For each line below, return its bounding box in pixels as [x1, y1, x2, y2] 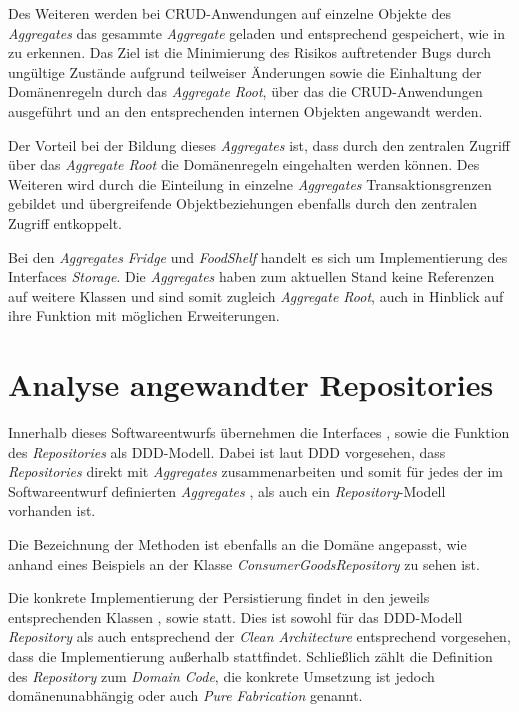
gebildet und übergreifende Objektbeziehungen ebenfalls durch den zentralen [8, 193, 477, 214]
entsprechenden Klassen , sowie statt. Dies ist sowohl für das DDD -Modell [8, 606, 463, 627]
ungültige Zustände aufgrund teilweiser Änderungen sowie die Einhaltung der [8, 61, 482, 82]
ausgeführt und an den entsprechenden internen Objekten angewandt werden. [8, 100, 483, 121]
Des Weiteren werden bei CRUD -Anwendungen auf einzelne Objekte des [8, 3, 451, 23]
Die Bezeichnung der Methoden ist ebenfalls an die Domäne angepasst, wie [8, 534, 467, 554]
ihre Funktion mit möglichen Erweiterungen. [8, 305, 280, 326]
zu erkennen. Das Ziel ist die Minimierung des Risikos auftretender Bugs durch [8, 42, 492, 63]
